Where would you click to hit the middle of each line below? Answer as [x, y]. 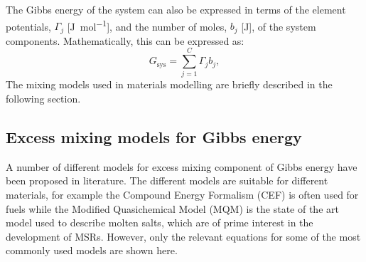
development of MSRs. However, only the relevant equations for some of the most [183, 236]
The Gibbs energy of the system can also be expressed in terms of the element [176, 9]
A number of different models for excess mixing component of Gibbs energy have [182, 166]
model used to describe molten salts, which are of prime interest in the [160, 222]
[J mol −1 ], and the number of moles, [147, 25]
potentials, [28, 26]
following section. [43, 99]
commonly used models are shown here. [92, 250]
